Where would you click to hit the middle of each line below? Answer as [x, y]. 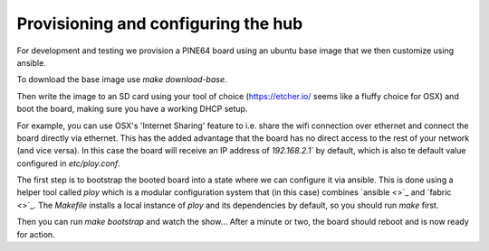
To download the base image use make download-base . [122, 79]
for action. [36, 234]
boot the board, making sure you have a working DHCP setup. [132, 109]
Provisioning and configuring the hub [160, 23]
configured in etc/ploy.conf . [69, 163]
